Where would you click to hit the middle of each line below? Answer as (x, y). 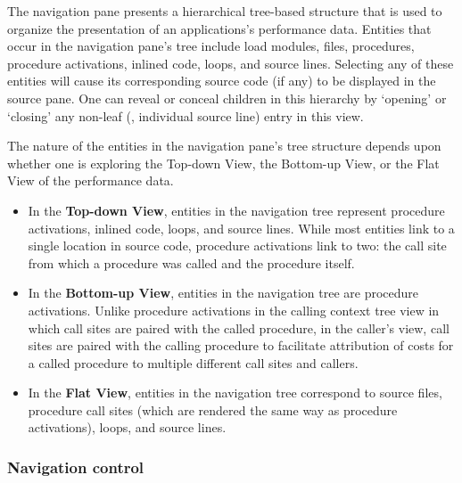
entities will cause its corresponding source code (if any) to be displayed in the (222, 81)
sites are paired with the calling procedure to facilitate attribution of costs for (241, 345)
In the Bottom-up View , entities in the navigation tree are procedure (223, 293)
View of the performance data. (91, 180)
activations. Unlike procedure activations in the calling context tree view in (234, 310)
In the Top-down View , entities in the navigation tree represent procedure (236, 210)
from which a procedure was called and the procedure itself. (191, 262)
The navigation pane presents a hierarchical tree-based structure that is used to (225, 11)
